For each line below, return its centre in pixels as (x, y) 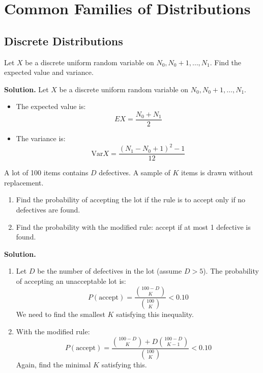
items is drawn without (217, 172)
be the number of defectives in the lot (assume (110, 271)
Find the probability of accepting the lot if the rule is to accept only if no (131, 199)
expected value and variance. (49, 72)
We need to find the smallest (61, 314)
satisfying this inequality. (155, 314)
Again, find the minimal (53, 365)
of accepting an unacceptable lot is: (71, 281)
